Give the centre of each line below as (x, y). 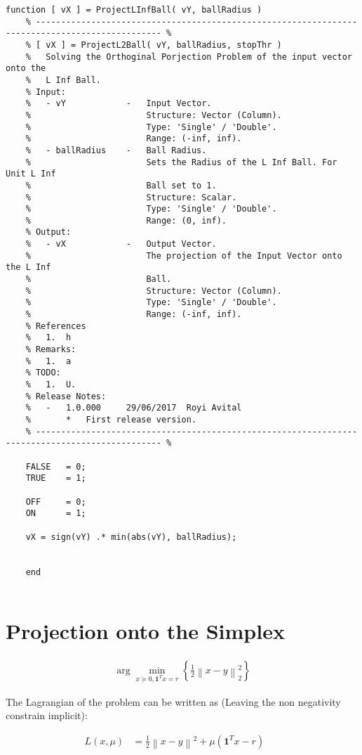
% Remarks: (51, 350)
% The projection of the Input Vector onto (184, 256)
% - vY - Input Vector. (119, 104)
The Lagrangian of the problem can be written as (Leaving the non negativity (173, 701)
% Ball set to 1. (121, 185)
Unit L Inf (31, 174)
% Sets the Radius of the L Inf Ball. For (181, 162)
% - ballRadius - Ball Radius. (116, 150)
